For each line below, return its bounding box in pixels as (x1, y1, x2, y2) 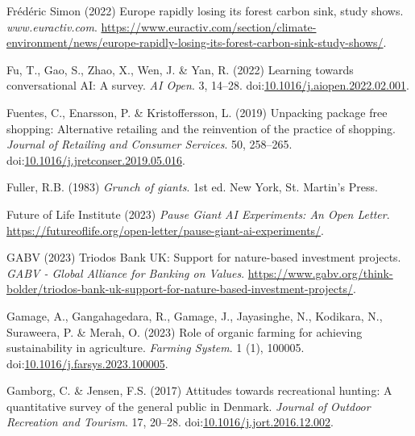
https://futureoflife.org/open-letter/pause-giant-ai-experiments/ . (6, 221, 325, 238)
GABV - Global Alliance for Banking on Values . (6, 264, 245, 281)
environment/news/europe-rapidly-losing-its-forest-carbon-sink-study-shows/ (6, 34, 384, 51)
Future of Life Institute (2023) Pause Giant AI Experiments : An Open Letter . (6, 205, 390, 222)
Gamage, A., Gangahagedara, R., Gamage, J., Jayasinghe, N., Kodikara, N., (6, 307, 383, 324)
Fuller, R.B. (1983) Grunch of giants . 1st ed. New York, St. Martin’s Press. (6, 178, 378, 195)
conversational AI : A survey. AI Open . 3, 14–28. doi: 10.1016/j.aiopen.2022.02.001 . (6, 77, 409, 94)
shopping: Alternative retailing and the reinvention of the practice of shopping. (6, 119, 396, 136)
